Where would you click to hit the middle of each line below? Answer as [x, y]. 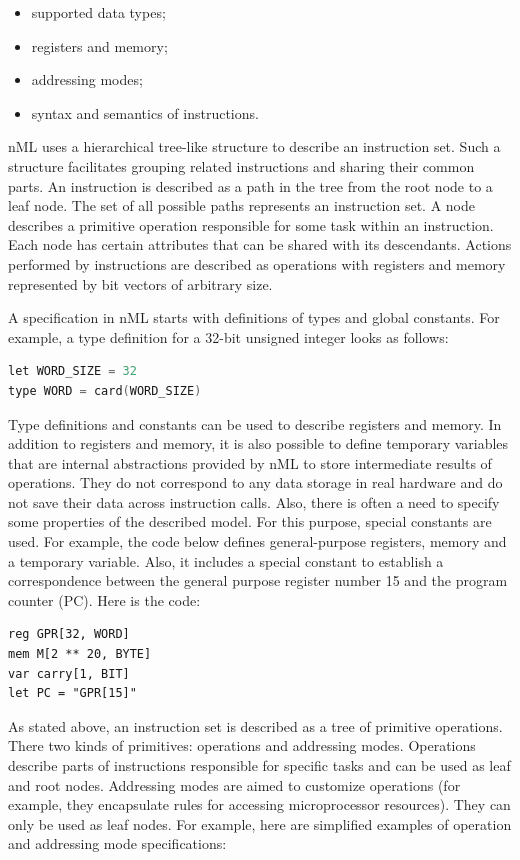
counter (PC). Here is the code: [104, 599]
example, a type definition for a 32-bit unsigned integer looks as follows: [228, 336]
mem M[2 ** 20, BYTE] [80, 654]
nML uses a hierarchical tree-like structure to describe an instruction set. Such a [254, 146]
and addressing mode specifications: [117, 843]
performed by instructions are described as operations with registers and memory [257, 263]
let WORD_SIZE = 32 [72, 371]
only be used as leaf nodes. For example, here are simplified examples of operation [260, 823]
